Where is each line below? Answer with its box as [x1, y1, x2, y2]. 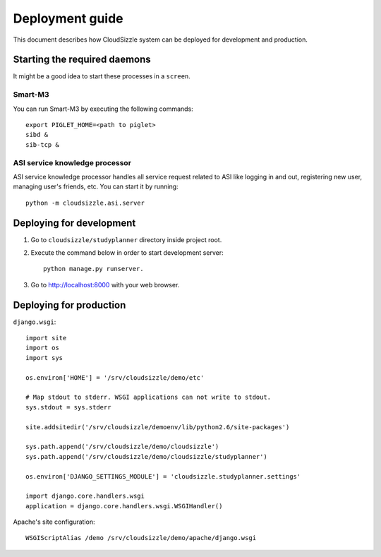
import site [25, 334, 67, 342]
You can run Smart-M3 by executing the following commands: [13, 104, 193, 113]
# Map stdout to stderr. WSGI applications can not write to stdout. [25, 393, 272, 402]
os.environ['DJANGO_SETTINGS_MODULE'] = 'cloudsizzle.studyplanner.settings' [25, 472, 301, 480]
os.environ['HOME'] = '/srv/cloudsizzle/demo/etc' [25, 373, 205, 381]
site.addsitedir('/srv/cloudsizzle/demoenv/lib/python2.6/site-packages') [25, 423, 290, 431]
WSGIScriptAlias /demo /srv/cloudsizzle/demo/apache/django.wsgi [25, 534, 257, 542]
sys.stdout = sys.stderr [25, 403, 111, 411]
